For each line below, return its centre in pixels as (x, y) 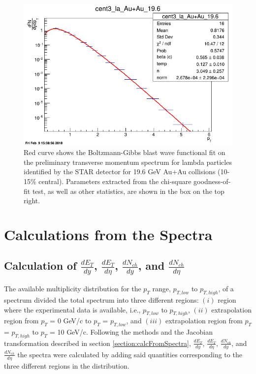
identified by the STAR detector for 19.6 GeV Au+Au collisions (120, 171)
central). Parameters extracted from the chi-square (115, 181)
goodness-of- (212, 181)
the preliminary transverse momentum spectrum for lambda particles (128, 162)
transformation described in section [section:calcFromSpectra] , (97, 343)
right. (32, 201)
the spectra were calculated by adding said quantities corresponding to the (130, 354)
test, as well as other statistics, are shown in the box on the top (128, 191)
